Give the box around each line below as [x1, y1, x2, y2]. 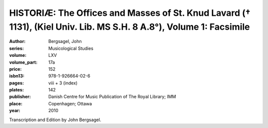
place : [9, 100, 23, 106]
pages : [9, 80, 24, 86]
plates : [9, 87, 24, 93]
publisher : [9, 94, 31, 100]
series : [9, 45, 24, 51]
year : [9, 108, 21, 114]
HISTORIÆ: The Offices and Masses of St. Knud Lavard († [9, 7, 251, 18]
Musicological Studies [48, 45, 94, 51]
